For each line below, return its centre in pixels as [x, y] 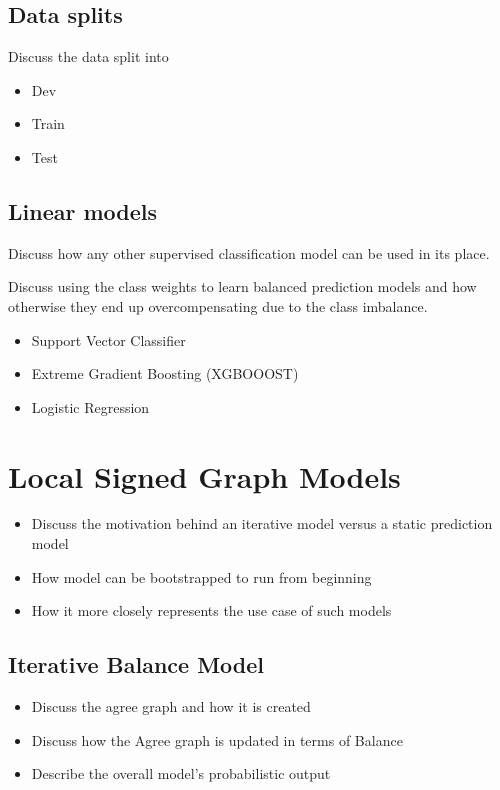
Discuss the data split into [88, 56]
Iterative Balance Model [136, 664]
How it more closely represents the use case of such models [211, 610]
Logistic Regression [90, 406]
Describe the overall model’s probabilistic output [181, 773]
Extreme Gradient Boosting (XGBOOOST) [165, 373]
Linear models [83, 210]
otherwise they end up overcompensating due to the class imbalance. [218, 305]
